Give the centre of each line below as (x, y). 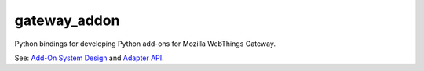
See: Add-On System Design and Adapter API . (89, 58)
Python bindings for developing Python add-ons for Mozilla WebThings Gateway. (145, 44)
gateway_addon (67, 20)
